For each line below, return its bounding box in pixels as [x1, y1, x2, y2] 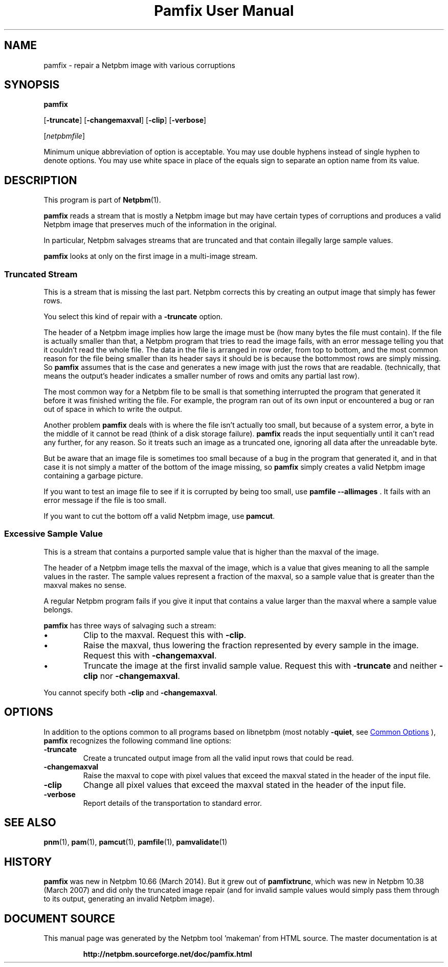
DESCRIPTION [4, 173, 77, 187]
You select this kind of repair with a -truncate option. [43, 312, 223, 321]
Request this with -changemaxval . [83, 650, 217, 661]
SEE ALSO [4, 816, 56, 829]
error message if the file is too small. [43, 496, 167, 505]
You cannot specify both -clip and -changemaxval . [43, 688, 217, 697]
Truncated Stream [4, 269, 78, 279]
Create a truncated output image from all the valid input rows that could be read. [83, 753, 354, 762]
